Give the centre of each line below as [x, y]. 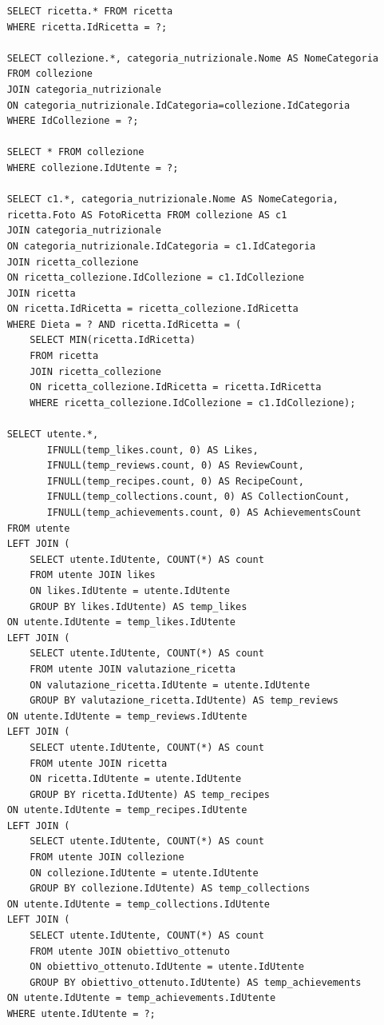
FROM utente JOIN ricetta [99, 763]
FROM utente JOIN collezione [107, 857]
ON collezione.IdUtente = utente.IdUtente [144, 873]
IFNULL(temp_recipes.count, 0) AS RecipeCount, [175, 481]
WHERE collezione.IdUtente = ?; [93, 168]
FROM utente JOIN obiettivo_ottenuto [130, 951]
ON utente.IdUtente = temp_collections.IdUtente [138, 904]
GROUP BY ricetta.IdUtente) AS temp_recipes [150, 794]
